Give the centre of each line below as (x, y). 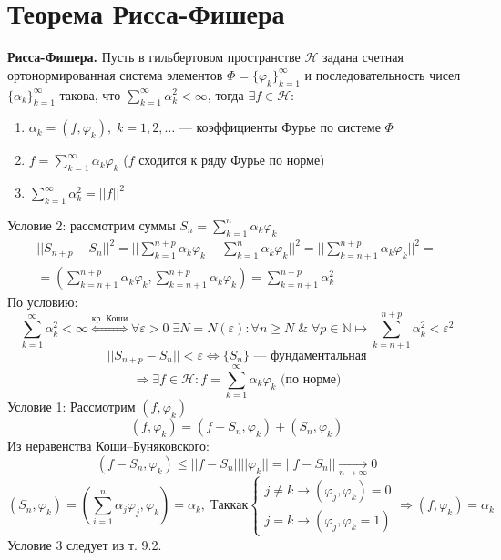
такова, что (90, 94)
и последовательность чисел (383, 74)
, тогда (225, 94)
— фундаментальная (310, 356)
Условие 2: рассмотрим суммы (92, 224)
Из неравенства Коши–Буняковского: (108, 446)
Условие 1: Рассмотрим (72, 407)
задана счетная (363, 57)
